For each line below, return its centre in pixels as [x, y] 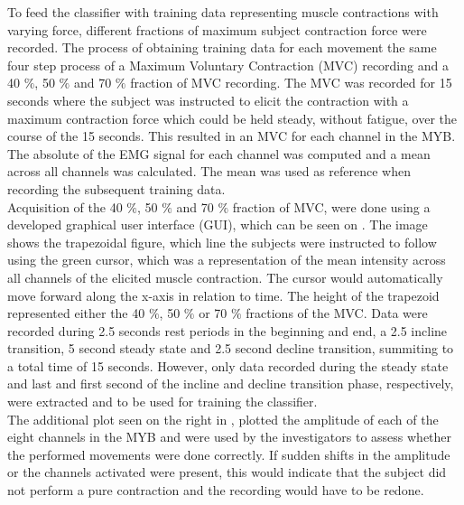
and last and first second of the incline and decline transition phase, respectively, [231, 383]
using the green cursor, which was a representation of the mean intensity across [227, 260]
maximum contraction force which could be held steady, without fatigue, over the [232, 118]
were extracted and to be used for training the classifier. [162, 402]
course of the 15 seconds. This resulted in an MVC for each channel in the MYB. [232, 136]
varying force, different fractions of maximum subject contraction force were [217, 29]
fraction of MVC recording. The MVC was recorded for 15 [291, 83]
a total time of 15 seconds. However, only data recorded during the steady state [228, 365]
